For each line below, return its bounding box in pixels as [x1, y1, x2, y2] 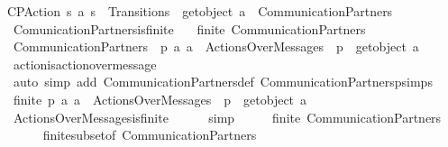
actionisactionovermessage [13, 54, 157, 73]
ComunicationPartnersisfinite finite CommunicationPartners [13, 19, 366, 38]
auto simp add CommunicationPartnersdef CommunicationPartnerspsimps [13, 72, 433, 91]
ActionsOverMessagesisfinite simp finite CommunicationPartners [13, 107, 442, 126]
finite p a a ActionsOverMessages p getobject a [13, 89, 307, 108]
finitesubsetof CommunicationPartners [42, 125, 257, 144]
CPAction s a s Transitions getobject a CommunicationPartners [7, 2, 393, 20]
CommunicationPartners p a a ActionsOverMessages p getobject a [13, 37, 419, 56]
